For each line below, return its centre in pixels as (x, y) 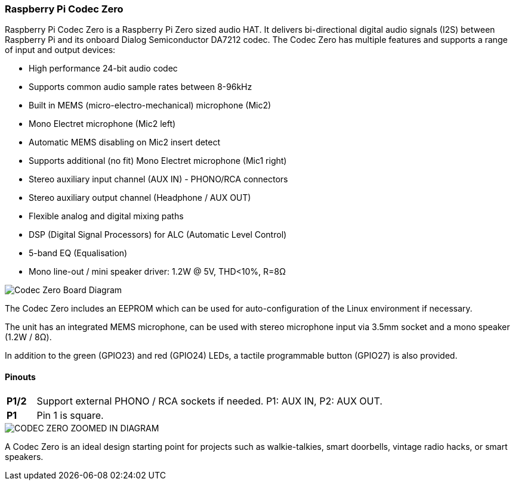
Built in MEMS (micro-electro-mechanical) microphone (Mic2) (150, 105)
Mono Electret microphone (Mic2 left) (102, 124)
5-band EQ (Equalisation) (78, 253)
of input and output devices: (60, 50)
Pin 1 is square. (70, 415)
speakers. (24, 456)
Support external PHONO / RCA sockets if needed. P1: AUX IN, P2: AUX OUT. (209, 401)
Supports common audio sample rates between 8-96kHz (141, 87)
